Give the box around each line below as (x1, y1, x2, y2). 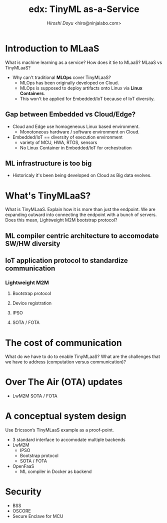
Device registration (12, 300, 52, 306)
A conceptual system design (5, 410, 126, 422)
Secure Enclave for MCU (12, 513, 63, 519)
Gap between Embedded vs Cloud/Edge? (5, 110, 136, 118)
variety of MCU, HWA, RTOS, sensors (19, 139, 97, 145)
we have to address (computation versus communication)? (5, 359, 126, 365)
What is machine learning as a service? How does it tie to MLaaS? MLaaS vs (5, 59, 162, 65)
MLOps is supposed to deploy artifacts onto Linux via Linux (19, 85, 142, 91)
